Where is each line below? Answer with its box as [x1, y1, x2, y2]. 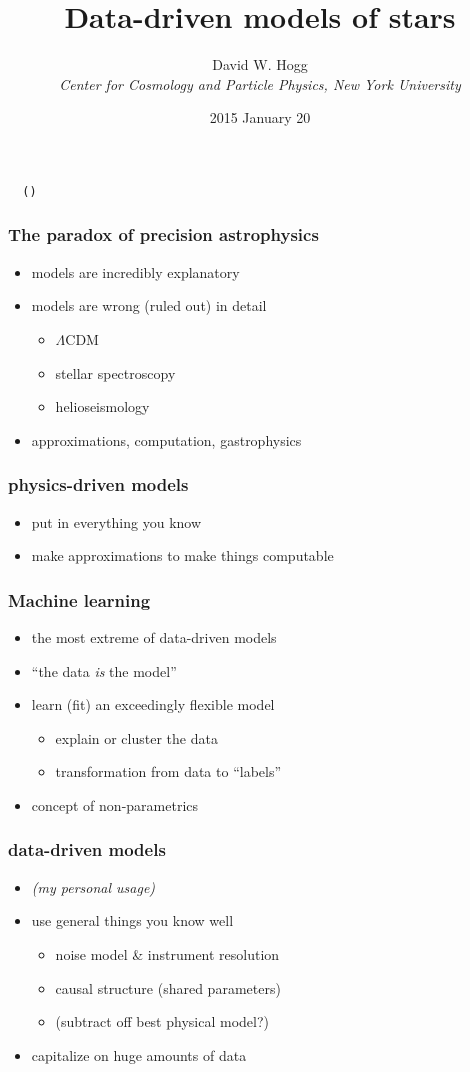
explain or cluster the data [55, 727, 218, 748]
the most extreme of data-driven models [31, 626, 277, 647]
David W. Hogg [212, 54, 308, 75]
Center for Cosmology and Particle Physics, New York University [59, 73, 461, 94]
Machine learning [8, 587, 151, 612]
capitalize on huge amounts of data [31, 1044, 247, 1065]
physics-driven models [8, 472, 189, 497]
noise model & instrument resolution [55, 943, 280, 964]
